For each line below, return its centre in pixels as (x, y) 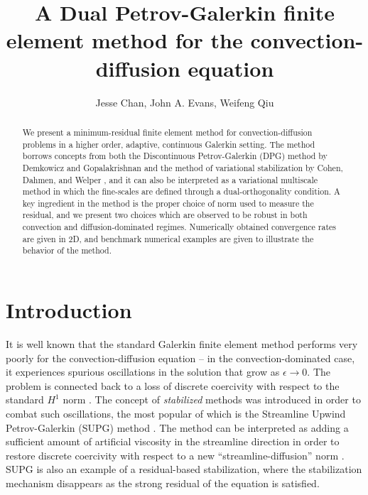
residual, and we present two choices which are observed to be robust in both (165, 215)
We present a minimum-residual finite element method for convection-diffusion (167, 132)
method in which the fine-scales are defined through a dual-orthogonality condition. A (181, 191)
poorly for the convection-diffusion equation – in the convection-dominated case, (180, 358)
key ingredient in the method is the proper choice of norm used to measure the (168, 203)
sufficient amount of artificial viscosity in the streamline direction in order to (173, 441)
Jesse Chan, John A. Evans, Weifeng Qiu (185, 102)
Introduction (69, 310)
